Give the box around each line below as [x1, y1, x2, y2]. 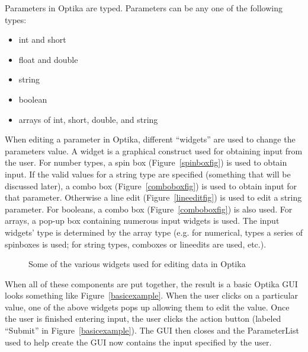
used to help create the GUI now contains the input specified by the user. [5, 335, 272, 348]
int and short [18, 33, 66, 46]
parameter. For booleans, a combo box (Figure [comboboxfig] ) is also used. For [5, 202, 293, 215]
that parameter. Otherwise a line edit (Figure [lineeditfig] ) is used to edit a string [5, 191, 302, 204]
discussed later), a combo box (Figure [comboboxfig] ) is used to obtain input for [5, 179, 297, 192]
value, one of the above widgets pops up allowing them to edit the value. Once [5, 300, 290, 313]
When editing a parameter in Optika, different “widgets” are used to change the [5, 133, 296, 145]
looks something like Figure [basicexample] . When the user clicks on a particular [5, 289, 299, 302]
